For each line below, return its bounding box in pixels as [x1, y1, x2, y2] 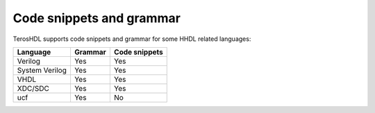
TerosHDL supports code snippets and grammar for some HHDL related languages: [12, 35, 251, 43]
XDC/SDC [17, 83, 50, 93]
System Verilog [17, 65, 67, 75]
